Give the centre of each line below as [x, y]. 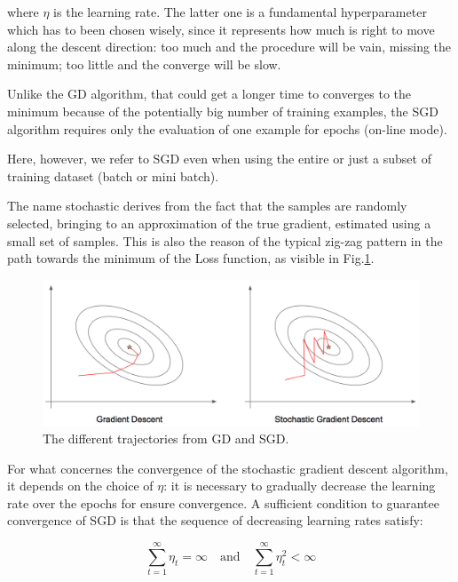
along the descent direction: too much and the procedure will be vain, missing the [229, 47]
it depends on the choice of [80, 486]
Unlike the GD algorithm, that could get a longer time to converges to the [209, 94]
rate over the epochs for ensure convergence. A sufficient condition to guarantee [223, 502]
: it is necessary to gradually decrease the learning [300, 486]
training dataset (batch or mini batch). [113, 175]
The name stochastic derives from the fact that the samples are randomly [207, 206]
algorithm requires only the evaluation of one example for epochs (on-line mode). [227, 128]
